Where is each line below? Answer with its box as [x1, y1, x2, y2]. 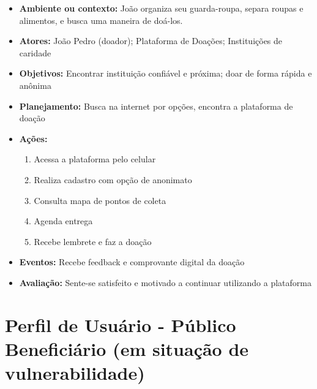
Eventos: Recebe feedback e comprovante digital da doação [19, 255, 245, 268]
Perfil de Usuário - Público [5, 312, 236, 337]
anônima [19, 78, 51, 91]
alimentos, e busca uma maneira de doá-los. [19, 13, 183, 26]
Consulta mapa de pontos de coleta [34, 194, 166, 206]
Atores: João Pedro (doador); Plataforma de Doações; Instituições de [19, 34, 283, 47]
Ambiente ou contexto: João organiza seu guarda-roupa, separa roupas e [19, 2, 304, 14]
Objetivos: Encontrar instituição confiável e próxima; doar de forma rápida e [19, 67, 312, 80]
